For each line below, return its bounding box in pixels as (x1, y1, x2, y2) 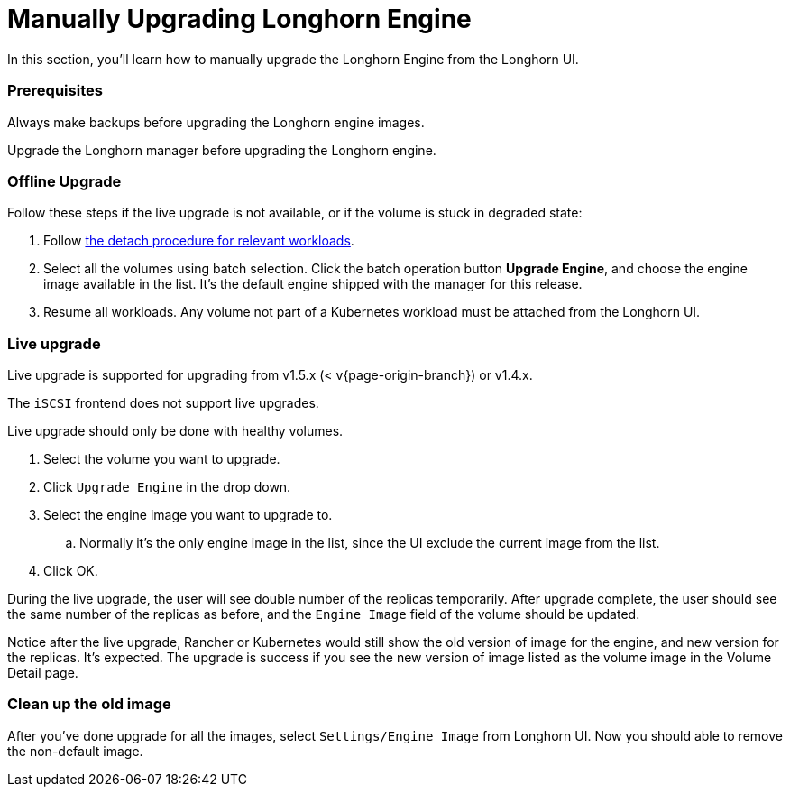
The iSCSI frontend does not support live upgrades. (7, 395, 319, 411)
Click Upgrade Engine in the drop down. (43, 479, 291, 494)
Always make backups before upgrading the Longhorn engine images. (7, 114, 425, 130)
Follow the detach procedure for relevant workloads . (43, 233, 354, 249)
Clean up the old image (7, 695, 171, 714)
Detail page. (7, 665, 78, 680)
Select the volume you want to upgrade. (43, 451, 280, 466)
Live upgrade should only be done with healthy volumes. (7, 423, 344, 439)
